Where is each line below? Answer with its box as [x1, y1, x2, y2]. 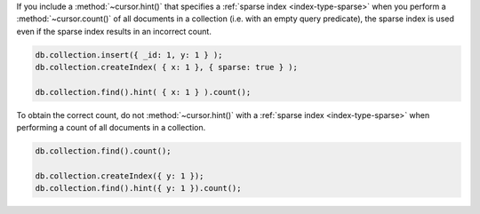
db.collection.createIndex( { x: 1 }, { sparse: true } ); [35, 62, 298, 73]
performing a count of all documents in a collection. [16, 123, 206, 133]
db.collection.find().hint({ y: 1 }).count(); [35, 183, 242, 194]
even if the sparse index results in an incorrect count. [16, 26, 212, 36]
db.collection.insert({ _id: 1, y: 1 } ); [35, 50, 223, 59]
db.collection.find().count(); [35, 147, 172, 156]
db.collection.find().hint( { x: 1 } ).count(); [35, 87, 252, 97]
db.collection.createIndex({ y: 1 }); [35, 171, 204, 181]
